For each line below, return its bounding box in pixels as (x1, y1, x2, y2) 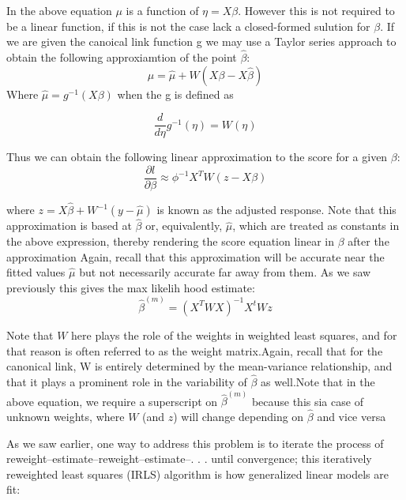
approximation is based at (6, 217, 132, 234)
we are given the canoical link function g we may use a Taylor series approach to (6, 33, 397, 50)
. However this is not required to (238, 2, 395, 18)
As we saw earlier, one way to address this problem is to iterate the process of (6, 434, 384, 451)
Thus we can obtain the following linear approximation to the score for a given (6, 148, 388, 165)
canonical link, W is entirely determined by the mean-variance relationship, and (6, 358, 393, 374)
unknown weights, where (6, 408, 125, 425)
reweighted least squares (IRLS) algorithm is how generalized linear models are (6, 465, 389, 482)
